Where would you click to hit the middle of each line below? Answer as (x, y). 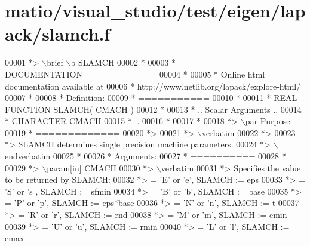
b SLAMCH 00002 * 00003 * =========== (160, 62)
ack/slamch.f (58, 34)
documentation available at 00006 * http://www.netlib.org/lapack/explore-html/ (153, 86)
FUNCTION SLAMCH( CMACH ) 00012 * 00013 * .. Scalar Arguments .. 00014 (153, 109)
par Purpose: (269, 121)
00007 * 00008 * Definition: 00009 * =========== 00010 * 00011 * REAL (151, 98)
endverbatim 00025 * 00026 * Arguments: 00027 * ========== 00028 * (145, 156)
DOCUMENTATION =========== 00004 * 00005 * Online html (135, 74)
